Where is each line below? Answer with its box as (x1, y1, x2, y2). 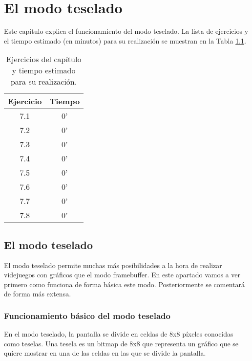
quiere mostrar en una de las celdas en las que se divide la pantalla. (4, 348, 206, 358)
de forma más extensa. (4, 289, 71, 299)
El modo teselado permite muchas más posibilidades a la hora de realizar (4, 260, 222, 270)
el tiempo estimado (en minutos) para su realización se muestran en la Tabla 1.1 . (4, 35, 246, 45)
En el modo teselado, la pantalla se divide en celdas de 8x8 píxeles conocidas (4, 329, 233, 339)
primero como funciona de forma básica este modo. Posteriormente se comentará (4, 279, 245, 289)
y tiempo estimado (12, 65, 76, 76)
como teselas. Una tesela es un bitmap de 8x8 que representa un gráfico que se (4, 338, 239, 348)
